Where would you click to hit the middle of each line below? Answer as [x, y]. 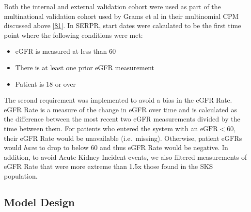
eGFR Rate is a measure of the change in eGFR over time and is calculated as [120, 109]
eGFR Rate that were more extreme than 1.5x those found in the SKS [109, 166]
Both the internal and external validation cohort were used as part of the [112, 6]
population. [21, 175]
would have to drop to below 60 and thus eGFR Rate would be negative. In [116, 147]
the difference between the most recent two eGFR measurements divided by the [122, 119]
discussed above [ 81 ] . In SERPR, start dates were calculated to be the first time [123, 25]
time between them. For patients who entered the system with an [101, 128]
